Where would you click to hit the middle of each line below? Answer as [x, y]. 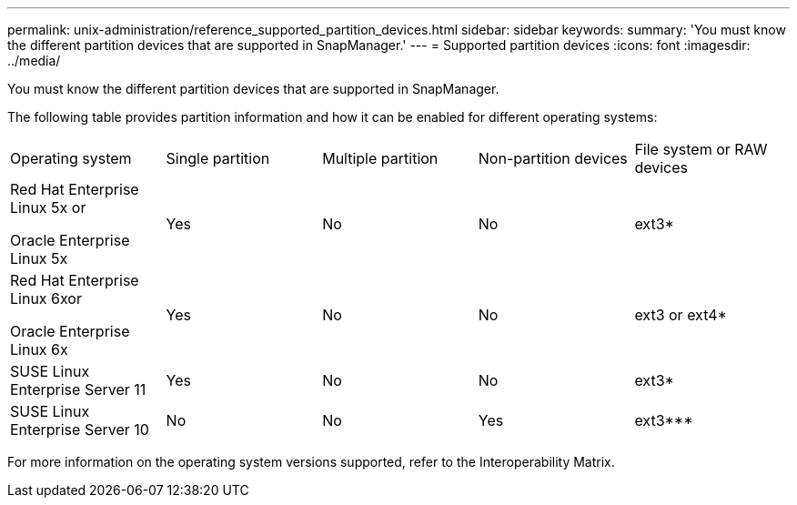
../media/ [34, 61]
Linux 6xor [46, 298]
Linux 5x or [48, 207]
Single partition [218, 158]
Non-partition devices [553, 158]
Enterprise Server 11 [78, 389]
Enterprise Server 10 [80, 429]
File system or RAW [701, 149]
